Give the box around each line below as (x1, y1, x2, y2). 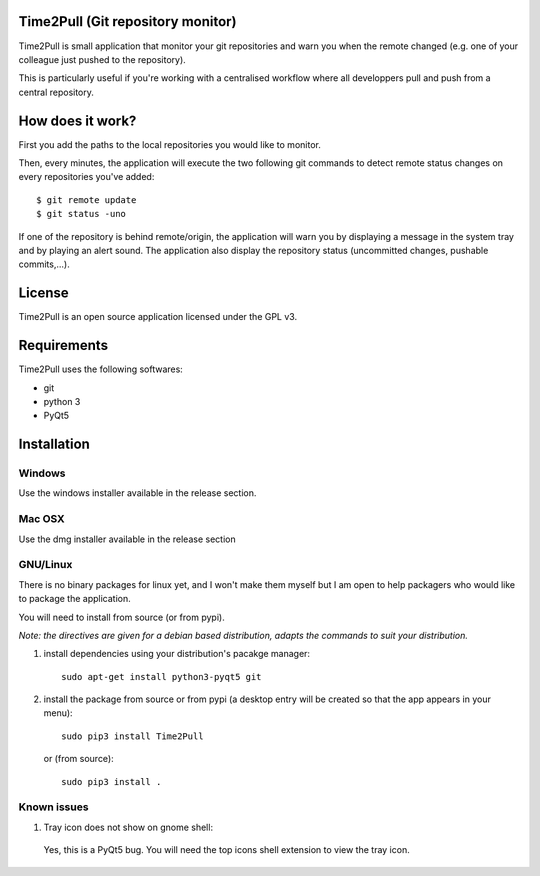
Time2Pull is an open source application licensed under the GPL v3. (18, 311, 298, 323)
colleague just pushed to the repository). (18, 53, 187, 65)
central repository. (18, 86, 95, 98)
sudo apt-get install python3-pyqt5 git (61, 671, 262, 682)
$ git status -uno (36, 208, 127, 220)
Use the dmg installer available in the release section (18, 533, 236, 545)
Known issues (18, 800, 89, 814)
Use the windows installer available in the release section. (18, 487, 257, 499)
